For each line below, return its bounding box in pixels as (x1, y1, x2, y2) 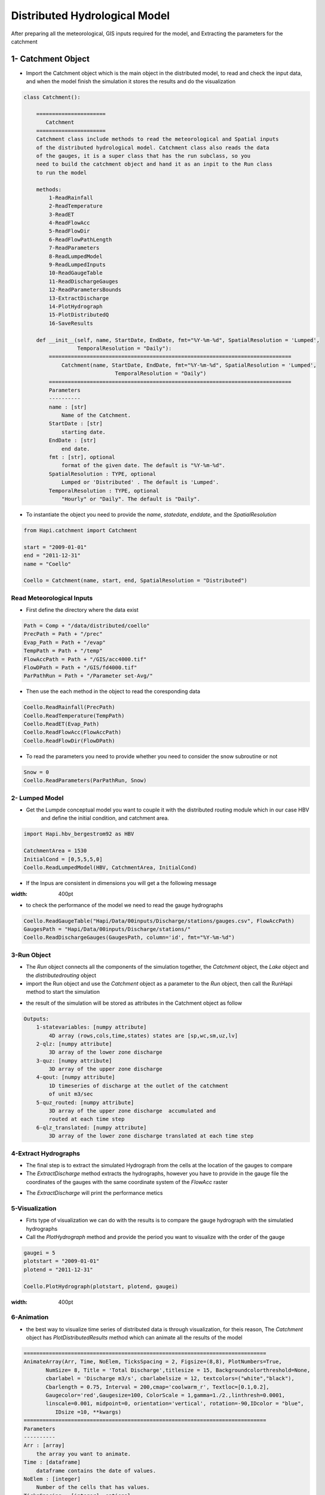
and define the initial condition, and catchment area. (41, 814, 170, 822)
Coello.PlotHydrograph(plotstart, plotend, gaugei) (23, 1283, 179, 1290)
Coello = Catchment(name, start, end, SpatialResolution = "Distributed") (23, 577, 248, 584)
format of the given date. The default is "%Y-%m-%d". (61, 462, 226, 469)
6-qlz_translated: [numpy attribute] (36, 1124, 147, 1131)
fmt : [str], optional (48, 454, 116, 460)
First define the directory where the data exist (26, 606, 139, 614)
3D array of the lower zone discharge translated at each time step (48, 1133, 254, 1139)
